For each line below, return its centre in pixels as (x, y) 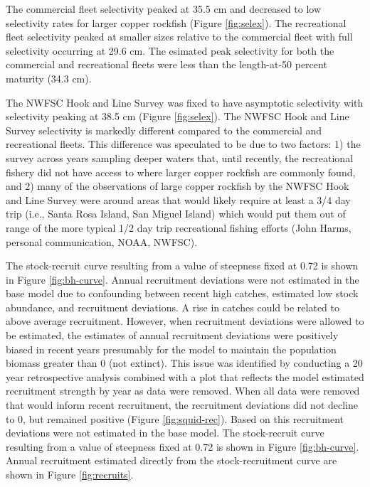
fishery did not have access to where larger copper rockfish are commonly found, (181, 172)
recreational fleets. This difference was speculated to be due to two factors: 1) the (183, 144)
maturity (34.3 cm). (49, 78)
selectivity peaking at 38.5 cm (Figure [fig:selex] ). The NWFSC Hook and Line (178, 116)
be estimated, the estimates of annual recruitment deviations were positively (172, 335)
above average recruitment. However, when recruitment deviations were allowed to (185, 321)
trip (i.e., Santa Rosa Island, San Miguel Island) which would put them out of (176, 214)
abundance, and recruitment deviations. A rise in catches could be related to (173, 307)
